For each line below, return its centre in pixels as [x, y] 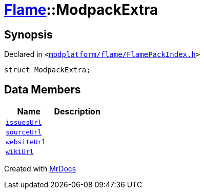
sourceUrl [24, 132]
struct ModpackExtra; [47, 70]
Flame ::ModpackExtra [81, 10]
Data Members [43, 89]
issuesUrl [24, 123]
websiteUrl [26, 142]
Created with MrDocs [40, 169]
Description [77, 112]
